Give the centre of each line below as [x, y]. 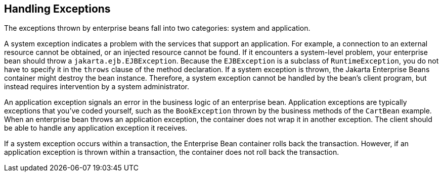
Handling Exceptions [57, 9]
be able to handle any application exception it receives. [96, 128]
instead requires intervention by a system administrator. [97, 87]
